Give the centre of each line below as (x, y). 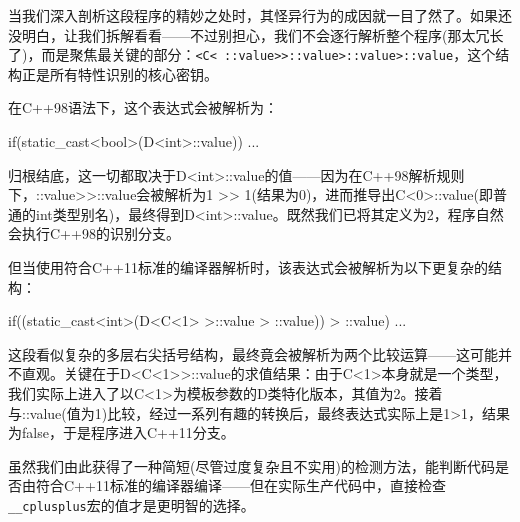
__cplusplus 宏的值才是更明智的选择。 (131, 504)
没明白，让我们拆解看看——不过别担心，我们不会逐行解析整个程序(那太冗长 (256, 34)
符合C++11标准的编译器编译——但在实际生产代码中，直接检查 (240, 485)
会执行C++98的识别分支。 (94, 233)
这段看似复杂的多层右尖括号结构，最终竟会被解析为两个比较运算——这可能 (253, 353)
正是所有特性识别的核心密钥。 (119, 73)
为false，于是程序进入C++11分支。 (121, 432)
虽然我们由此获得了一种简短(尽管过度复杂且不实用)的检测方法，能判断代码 (251, 465)
